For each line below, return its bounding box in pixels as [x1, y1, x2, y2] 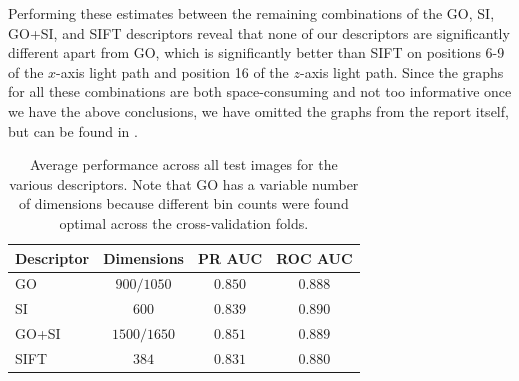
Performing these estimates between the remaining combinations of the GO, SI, [8, 3, 495, 23]
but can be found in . [8, 120, 138, 141]
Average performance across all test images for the [29, 154, 338, 175]
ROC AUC [276, 247, 353, 268]
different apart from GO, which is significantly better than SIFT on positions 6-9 [8, 42, 505, 63]
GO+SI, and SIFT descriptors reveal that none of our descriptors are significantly [8, 22, 510, 43]
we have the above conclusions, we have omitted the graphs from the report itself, [8, 100, 509, 121]
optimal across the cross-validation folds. [59, 212, 309, 233]
